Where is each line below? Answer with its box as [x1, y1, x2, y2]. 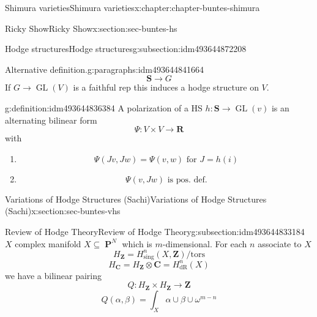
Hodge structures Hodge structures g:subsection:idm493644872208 [5, 42, 247, 55]
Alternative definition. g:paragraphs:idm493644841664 [5, 62, 204, 75]
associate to [258, 237, 302, 250]
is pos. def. [167, 175, 207, 184]
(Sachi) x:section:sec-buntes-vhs [5, 204, 121, 217]
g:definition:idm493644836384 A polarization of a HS [5, 101, 203, 114]
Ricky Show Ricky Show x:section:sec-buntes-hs [5, 21, 177, 34]
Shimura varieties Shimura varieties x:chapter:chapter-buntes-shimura [5, 1, 260, 13]
